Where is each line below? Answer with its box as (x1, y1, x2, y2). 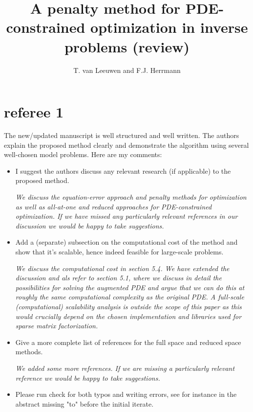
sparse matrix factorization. (15, 320, 98, 331)
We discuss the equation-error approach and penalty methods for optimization (15, 192, 247, 202)
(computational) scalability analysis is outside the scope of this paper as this (15, 301, 242, 311)
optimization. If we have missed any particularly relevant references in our (15, 211, 238, 221)
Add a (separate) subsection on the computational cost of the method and (15, 237, 238, 247)
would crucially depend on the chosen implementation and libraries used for (15, 311, 242, 321)
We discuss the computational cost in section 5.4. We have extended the (15, 263, 230, 273)
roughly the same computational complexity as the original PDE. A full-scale (15, 292, 244, 302)
